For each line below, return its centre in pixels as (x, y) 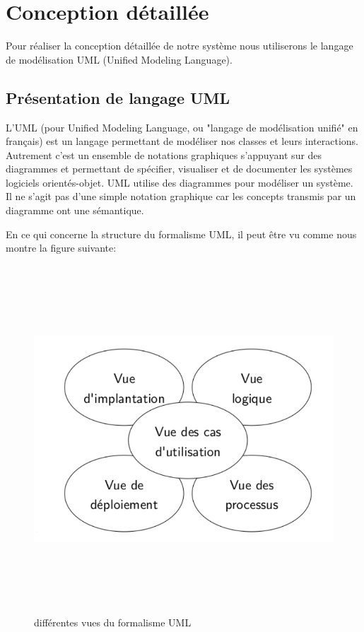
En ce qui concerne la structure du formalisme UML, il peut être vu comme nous (181, 234)
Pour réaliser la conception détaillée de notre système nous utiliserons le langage (180, 46)
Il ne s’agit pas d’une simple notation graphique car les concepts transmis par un (181, 196)
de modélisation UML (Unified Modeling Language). (119, 59)
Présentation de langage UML (118, 97)
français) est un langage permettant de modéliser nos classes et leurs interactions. (182, 141)
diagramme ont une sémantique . (75, 210)
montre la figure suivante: (61, 248)
